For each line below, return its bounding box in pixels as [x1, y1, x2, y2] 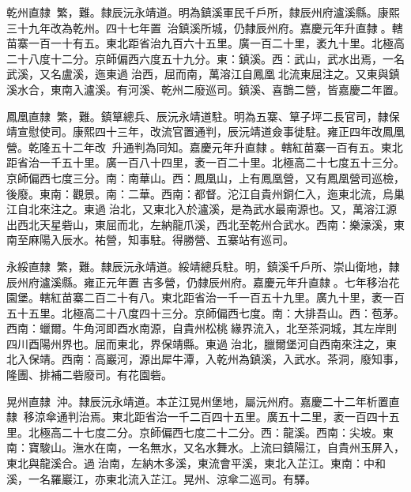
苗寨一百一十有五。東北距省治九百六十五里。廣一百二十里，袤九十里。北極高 [6, 35, 405, 51]
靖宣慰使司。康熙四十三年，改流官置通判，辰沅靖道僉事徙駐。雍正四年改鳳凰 [6, 123, 405, 140]
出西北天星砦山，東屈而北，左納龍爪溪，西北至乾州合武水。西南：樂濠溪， [6, 216, 394, 232]
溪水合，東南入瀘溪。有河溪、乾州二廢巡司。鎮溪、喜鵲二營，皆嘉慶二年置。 [6, 81, 405, 97]
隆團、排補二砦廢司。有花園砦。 [6, 366, 172, 383]
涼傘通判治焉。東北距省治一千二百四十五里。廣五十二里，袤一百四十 [34, 408, 389, 425]
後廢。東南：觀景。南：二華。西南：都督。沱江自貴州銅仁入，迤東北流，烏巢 [6, 185, 405, 201]
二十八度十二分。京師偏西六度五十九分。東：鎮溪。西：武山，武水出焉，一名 [6, 50, 405, 66]
